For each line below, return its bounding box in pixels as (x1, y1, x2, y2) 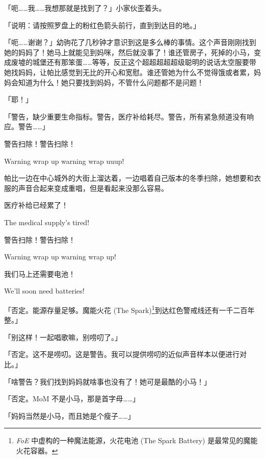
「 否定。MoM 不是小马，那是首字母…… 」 (4, 393, 140, 404)
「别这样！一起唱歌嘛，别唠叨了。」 (4, 331, 122, 342)
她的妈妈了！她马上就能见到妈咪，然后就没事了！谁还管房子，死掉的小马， (4, 46, 254, 57)
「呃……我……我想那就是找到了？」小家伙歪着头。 (4, 3, 166, 13)
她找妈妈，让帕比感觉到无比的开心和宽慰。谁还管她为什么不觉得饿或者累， (4, 66, 254, 77)
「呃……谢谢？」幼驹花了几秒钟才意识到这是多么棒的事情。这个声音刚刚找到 (4, 37, 256, 47)
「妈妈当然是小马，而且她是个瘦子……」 (4, 410, 135, 421)
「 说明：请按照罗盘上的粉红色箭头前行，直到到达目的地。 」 (4, 19, 200, 30)
